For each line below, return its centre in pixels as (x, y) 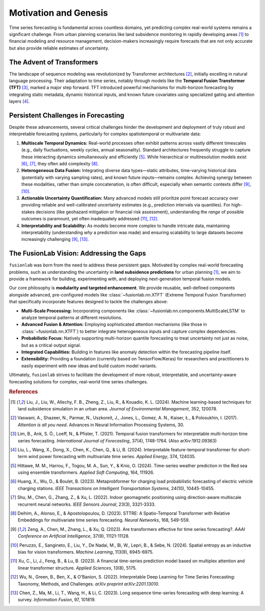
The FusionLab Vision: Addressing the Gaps (78, 253)
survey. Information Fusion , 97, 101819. (57, 600)
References (24, 392)
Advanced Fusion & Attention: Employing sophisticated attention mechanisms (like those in (114, 324)
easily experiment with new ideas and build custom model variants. (89, 366)
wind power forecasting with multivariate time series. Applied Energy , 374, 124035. (112, 457)
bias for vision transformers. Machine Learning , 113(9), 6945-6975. (86, 552)
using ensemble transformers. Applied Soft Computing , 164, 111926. (86, 472)
